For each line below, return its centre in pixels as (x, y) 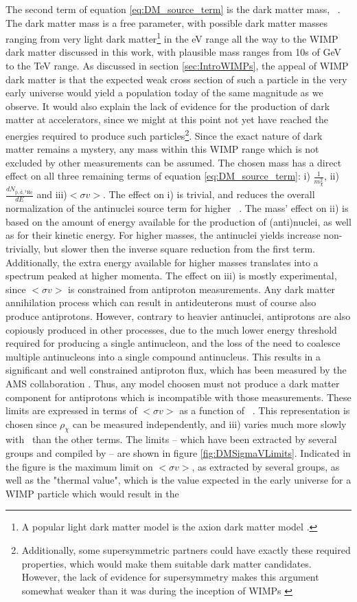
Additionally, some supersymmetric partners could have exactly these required (186, 550)
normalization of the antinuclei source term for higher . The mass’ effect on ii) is (177, 208)
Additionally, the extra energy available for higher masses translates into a (162, 262)
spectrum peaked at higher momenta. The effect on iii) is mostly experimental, (171, 276)
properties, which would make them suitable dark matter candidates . (166, 563)
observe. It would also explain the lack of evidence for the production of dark (168, 106)
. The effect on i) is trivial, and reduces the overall (209, 194)
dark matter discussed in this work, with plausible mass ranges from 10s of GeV (174, 52)
